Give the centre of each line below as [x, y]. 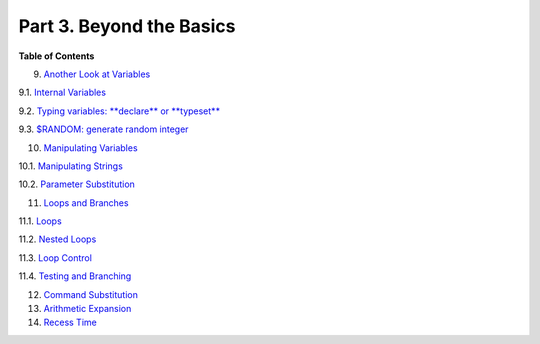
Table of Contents [56, 56]
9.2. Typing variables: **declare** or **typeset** [119, 111]
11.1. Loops [40, 221]
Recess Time [70, 322]
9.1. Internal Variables [62, 92]
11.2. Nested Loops [57, 239]
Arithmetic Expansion [87, 309]
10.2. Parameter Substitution [76, 184]
